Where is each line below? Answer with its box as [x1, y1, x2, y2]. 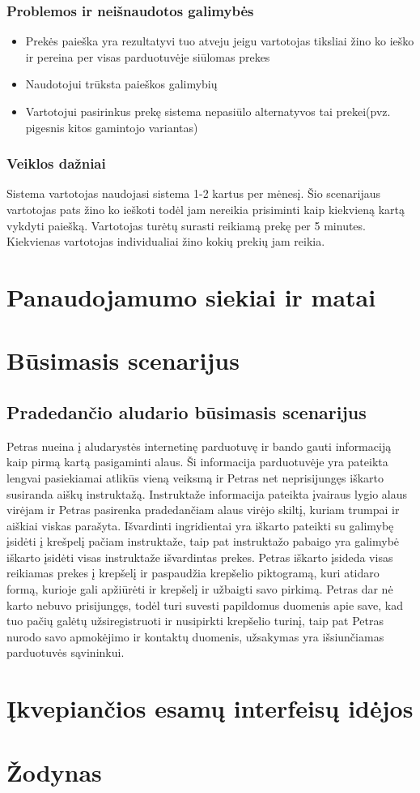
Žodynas [6, 755, 102, 788]
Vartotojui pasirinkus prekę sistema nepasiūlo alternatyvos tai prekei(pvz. [25, 103, 391, 119]
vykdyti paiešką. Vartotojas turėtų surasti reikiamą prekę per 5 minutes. [6, 216, 366, 234]
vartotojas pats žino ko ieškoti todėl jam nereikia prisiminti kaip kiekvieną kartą [6, 201, 405, 217]
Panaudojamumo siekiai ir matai [6, 280, 376, 313]
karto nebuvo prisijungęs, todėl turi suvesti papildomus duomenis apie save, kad [6, 596, 403, 613]
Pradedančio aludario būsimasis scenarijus [6, 399, 367, 424]
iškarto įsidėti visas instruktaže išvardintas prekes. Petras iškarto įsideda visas [6, 548, 393, 565]
